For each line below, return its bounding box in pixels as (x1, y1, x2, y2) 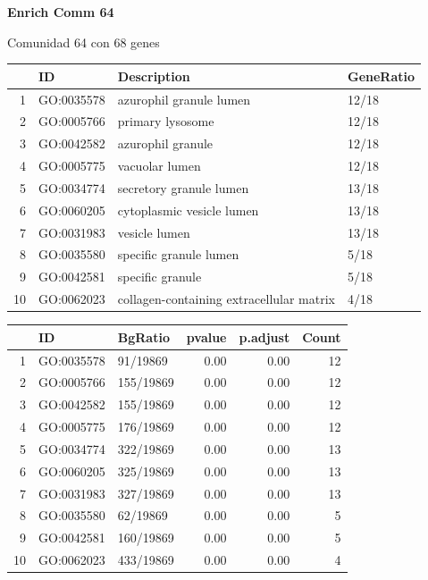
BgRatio (117, 327, 170, 346)
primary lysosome (117, 112, 214, 130)
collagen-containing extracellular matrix (117, 290, 335, 308)
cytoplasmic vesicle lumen (117, 200, 259, 219)
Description (117, 66, 190, 85)
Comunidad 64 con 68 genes (7, 32, 160, 51)
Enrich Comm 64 (7, 3, 114, 21)
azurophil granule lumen (117, 89, 251, 108)
